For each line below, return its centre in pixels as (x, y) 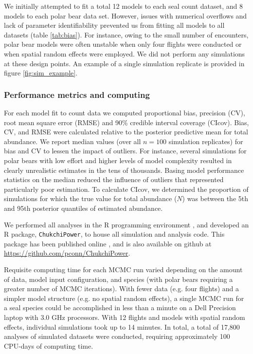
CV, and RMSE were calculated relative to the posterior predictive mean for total (126, 132)
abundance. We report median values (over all (72, 141)
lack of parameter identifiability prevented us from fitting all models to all (114, 25)
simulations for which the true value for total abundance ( (90, 198)
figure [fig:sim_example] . (41, 73)
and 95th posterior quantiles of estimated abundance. (83, 208)
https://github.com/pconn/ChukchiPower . (67, 253)
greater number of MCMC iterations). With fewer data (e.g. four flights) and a (122, 289)
